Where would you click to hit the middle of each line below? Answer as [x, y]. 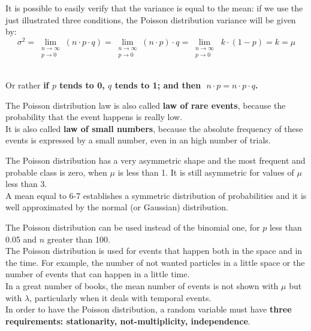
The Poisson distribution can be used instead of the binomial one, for [133, 227]
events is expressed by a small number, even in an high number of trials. [138, 140]
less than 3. [26, 184]
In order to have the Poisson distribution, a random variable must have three [149, 309]
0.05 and [21, 239]
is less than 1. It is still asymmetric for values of [206, 172]
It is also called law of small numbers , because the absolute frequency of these [154, 128]
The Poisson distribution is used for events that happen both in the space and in [154, 251]
